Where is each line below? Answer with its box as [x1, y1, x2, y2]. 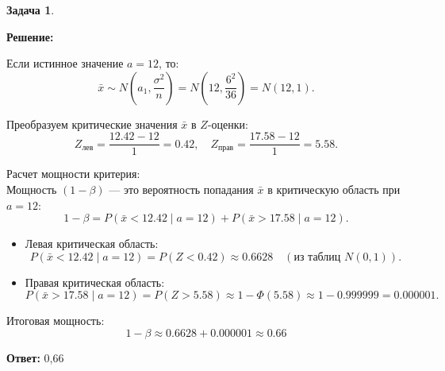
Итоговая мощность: [6, 312, 105, 329]
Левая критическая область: [25, 235, 159, 252]
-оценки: [207, 115, 248, 132]
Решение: [6, 28, 54, 44]
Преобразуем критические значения [6, 115, 178, 132]
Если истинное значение [6, 55, 124, 71]
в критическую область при [267, 181, 401, 198]
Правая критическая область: [25, 273, 165, 290]
